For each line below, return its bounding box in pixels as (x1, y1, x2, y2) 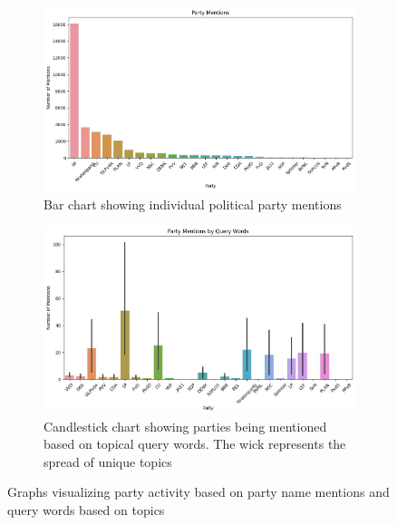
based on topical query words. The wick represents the (44, 434, 346, 453)
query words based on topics (7, 500, 165, 519)
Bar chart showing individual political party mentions (44, 194, 342, 213)
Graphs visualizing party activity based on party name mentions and (7, 482, 390, 501)
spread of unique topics (44, 452, 172, 471)
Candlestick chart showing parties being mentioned (44, 416, 327, 435)
